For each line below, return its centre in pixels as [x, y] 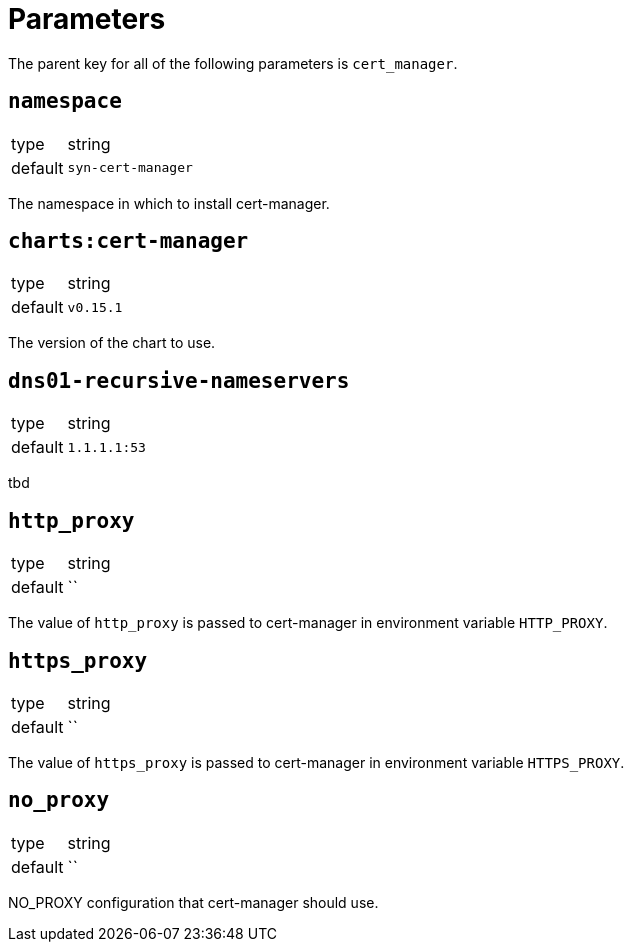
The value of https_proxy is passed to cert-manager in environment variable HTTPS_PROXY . [316, 762]
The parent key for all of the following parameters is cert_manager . [233, 63]
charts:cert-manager [128, 241]
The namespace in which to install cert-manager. [169, 203]
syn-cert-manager [130, 168]
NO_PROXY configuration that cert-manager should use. [193, 902]
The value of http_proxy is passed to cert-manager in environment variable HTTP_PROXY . [308, 623]
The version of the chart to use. [112, 343]
